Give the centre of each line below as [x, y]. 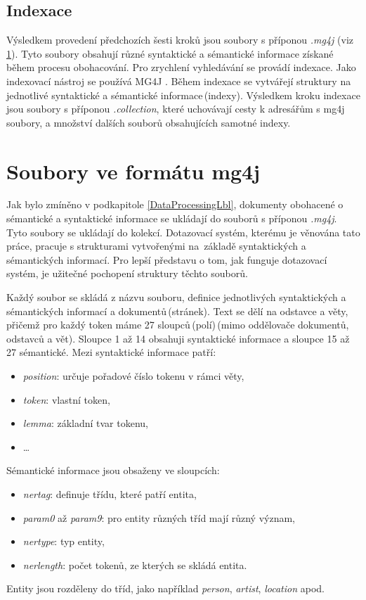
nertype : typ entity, [64, 541]
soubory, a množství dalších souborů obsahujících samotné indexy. [149, 122]
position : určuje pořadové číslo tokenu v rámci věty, [133, 376]
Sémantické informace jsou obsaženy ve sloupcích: [113, 470]
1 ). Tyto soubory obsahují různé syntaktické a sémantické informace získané [170, 53]
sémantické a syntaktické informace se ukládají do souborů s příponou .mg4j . [172, 218]
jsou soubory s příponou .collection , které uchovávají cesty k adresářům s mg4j [176, 109]
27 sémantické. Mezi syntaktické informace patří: [111, 352]
